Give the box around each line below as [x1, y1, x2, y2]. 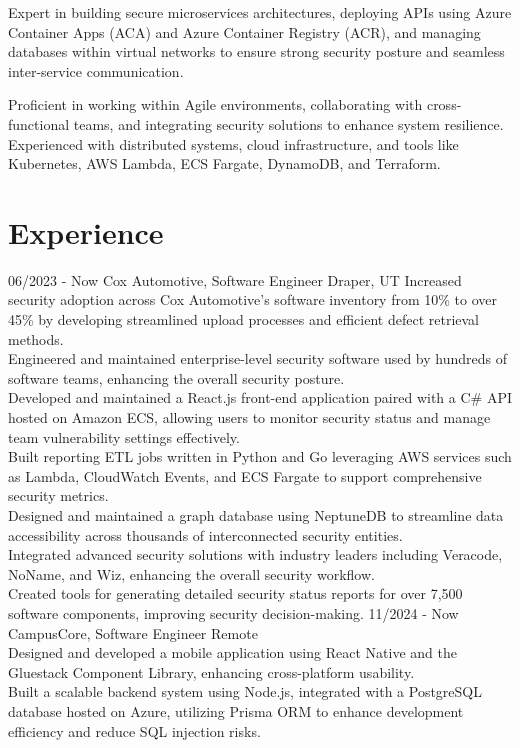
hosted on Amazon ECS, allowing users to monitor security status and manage [8, 407, 491, 428]
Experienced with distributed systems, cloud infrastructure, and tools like [8, 133, 459, 154]
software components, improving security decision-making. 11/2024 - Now [8, 602, 459, 623]
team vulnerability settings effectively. [8, 426, 240, 447]
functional [8, 113, 70, 134]
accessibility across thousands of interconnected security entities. [8, 524, 403, 545]
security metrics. [8, 485, 109, 506]
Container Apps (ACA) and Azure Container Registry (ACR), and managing [8, 21, 481, 42]
